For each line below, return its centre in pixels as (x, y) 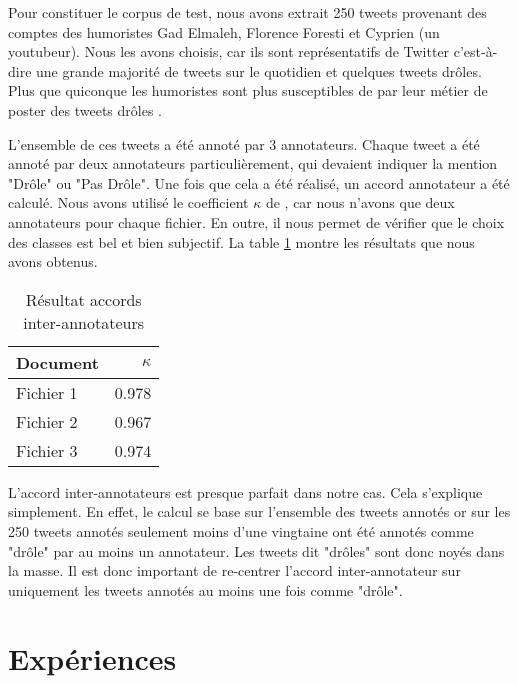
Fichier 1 (47, 392)
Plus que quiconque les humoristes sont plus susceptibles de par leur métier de (248, 90)
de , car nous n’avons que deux (360, 202)
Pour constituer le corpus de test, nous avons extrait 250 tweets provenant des (247, 12)
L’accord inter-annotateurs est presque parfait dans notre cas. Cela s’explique (245, 491)
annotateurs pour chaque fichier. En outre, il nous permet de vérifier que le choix (256, 221)
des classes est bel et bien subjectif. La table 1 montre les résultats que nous (241, 241)
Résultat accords (83, 299)
